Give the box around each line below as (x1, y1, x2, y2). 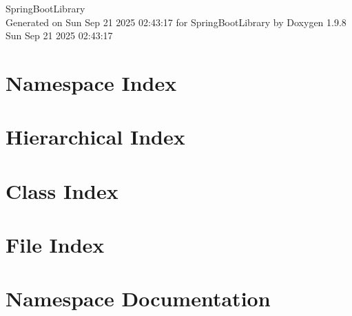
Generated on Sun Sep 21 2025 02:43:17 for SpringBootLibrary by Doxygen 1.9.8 (6, 14, 346, 29)
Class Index (6, 176, 118, 204)
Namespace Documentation (6, 284, 271, 313)
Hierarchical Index (6, 123, 185, 151)
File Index (6, 231, 105, 259)
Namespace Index (6, 68, 177, 96)
